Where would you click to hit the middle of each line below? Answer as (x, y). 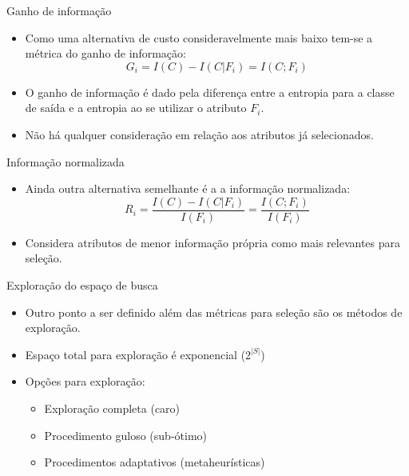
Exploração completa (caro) (112, 408)
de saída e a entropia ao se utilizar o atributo (136, 108)
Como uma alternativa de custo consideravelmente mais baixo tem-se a (199, 37)
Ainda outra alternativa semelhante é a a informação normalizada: (188, 188)
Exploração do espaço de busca (82, 285)
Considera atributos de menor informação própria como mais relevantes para (213, 242)
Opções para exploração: (85, 381)
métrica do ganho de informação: (105, 53)
